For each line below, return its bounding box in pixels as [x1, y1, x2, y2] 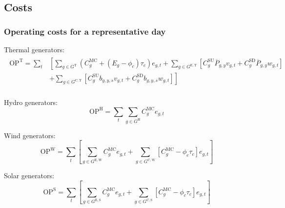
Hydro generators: [4, 97, 58, 107]
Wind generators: [4, 130, 56, 140]
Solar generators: [4, 170, 54, 181]
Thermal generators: [4, 44, 64, 54]
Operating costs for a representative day [4, 25, 166, 37]
